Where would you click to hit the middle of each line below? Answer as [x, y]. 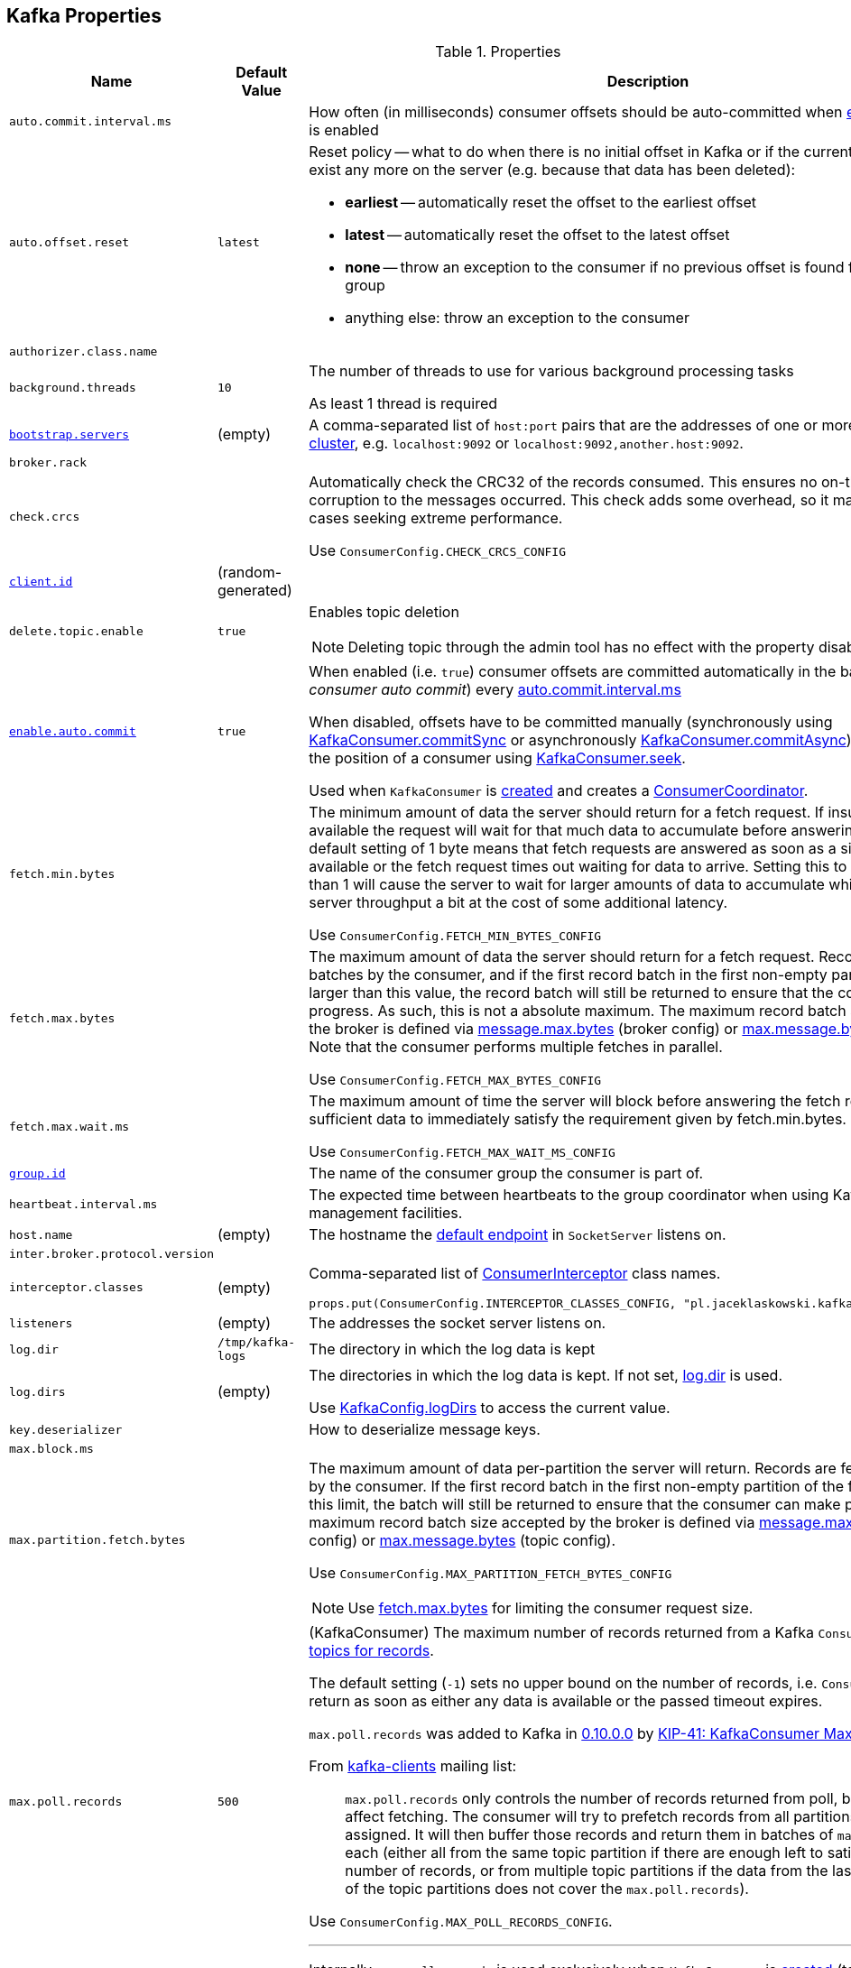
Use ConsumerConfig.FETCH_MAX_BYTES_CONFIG [455, 1080]
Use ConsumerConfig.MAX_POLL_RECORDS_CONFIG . [461, 1922]
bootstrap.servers [69, 434]
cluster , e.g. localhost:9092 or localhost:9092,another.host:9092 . [526, 443]
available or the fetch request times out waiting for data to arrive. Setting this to [578, 867]
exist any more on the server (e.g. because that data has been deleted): [552, 170]
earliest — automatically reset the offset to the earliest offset [550, 203]
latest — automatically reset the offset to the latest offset [537, 235]
